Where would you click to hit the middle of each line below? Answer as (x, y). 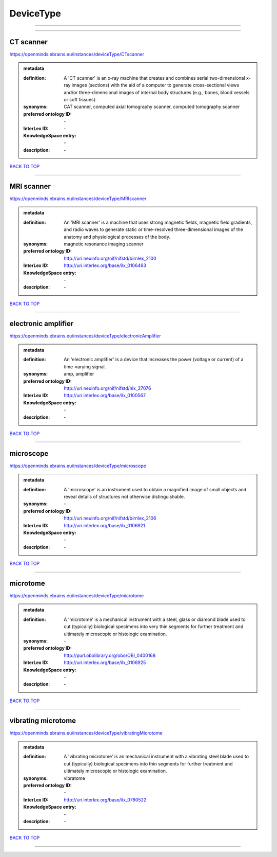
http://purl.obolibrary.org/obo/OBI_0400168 (110, 655)
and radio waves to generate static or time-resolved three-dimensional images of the (153, 229)
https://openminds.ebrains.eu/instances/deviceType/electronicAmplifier (85, 336)
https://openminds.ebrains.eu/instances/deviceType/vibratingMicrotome (86, 733)
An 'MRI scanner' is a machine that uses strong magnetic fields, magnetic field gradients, (158, 222)
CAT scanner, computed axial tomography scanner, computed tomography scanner (152, 107)
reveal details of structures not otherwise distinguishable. (124, 497)
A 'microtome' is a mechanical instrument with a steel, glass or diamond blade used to (155, 619)
